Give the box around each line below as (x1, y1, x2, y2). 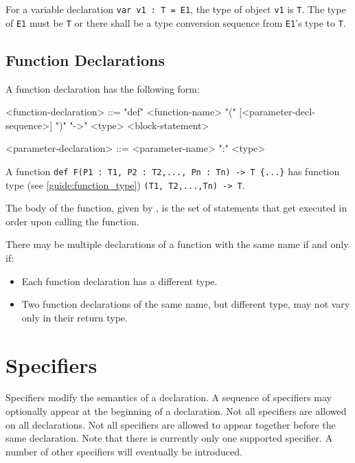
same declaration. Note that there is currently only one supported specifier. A (5, 431, 333, 445)
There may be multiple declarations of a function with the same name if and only (5, 237, 349, 251)
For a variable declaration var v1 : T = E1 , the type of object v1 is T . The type (5, 2, 346, 16)
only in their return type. (21, 310, 128, 324)
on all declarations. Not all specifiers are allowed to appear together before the (5, 417, 336, 431)
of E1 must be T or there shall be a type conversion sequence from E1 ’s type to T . (5, 15, 346, 30)
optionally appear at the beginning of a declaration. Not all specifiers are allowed (5, 404, 347, 418)
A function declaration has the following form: (5, 81, 200, 95)
